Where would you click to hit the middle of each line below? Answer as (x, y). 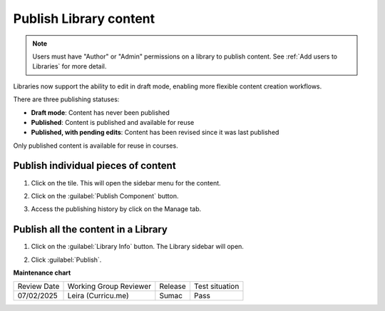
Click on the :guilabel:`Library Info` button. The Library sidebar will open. (137, 247)
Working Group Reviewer (109, 287)
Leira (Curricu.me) (98, 296)
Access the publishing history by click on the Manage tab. (116, 209)
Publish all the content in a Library (90, 229)
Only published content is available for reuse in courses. (96, 146)
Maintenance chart (42, 273)
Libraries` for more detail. (70, 66)
